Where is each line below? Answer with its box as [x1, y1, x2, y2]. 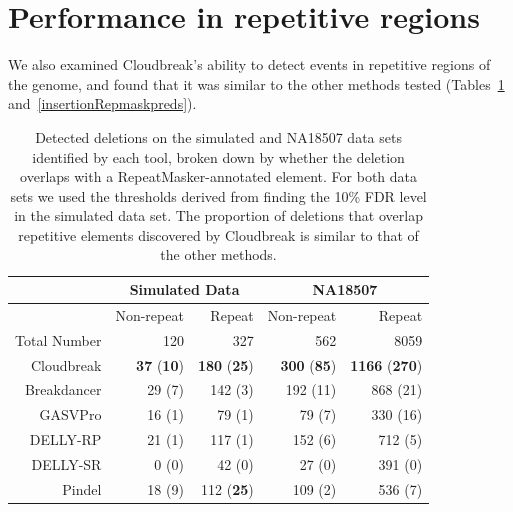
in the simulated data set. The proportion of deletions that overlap [14, 205, 423, 226]
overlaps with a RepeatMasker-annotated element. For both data [20, 166, 418, 187]
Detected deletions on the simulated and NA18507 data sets [35, 126, 402, 147]
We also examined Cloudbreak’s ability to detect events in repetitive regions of [8, 54, 491, 75]
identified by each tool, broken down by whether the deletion [32, 146, 405, 167]
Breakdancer [24, 379, 102, 400]
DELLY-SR [31, 453, 102, 474]
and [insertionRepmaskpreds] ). [8, 93, 197, 114]
